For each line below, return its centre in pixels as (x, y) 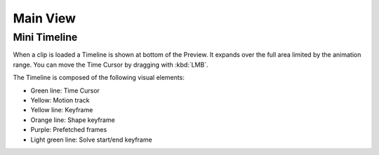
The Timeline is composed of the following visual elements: (99, 78)
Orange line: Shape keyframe (73, 120)
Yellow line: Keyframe (62, 110)
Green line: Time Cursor (65, 90)
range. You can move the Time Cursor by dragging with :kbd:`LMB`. (111, 65)
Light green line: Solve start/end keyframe (91, 140)
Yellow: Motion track (60, 100)
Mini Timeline (45, 37)
